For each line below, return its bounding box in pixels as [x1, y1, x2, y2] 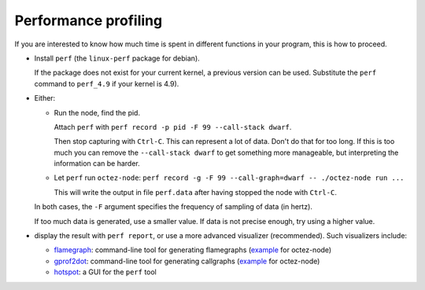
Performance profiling [14, 12, 163, 29]
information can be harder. [54, 159, 141, 168]
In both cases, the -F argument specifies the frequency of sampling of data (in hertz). [34, 202, 312, 211]
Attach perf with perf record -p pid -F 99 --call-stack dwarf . [54, 122, 292, 131]
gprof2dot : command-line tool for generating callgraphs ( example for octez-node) [54, 256, 320, 266]
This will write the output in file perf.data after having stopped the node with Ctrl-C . [54, 187, 338, 196]
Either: [34, 94, 56, 103]
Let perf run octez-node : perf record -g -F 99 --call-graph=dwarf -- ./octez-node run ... [54, 173, 405, 182]
